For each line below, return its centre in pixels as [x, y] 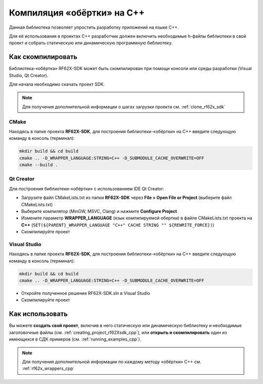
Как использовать [38, 314]
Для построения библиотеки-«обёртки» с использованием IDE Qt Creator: [86, 189]
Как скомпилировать [43, 57]
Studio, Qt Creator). [29, 75]
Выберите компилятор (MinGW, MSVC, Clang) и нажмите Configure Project [99, 211]
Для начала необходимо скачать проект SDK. [57, 84]
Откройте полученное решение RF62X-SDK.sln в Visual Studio [86, 293]
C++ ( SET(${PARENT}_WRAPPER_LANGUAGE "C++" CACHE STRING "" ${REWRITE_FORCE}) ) [118, 225]
